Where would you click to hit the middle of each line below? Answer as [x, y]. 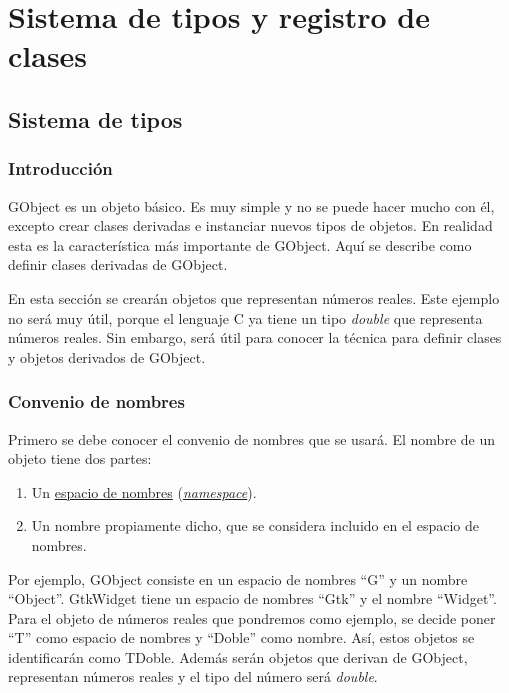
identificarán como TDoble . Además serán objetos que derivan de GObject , [238, 656]
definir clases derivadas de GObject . [118, 264]
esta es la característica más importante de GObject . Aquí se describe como [240, 244]
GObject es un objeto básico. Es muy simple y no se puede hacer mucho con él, [251, 205]
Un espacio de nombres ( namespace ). [144, 491]
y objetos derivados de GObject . [107, 356]
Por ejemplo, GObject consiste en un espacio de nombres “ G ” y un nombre [238, 578]
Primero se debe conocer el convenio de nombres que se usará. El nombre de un [251, 438]
